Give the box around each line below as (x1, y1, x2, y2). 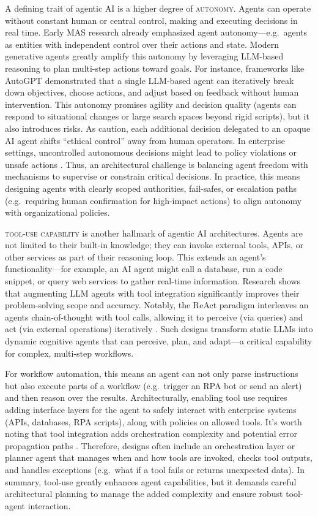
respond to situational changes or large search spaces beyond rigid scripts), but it (5, 110, 309, 123)
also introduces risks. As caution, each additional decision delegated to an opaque (5, 121, 311, 134)
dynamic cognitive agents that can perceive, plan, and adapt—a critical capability (5, 335, 312, 347)
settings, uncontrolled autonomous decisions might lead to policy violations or (5, 146, 297, 159)
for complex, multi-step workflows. (5, 346, 134, 359)
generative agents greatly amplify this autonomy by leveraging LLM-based (5, 50, 284, 63)
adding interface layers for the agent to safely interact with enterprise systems (5, 403, 297, 415)
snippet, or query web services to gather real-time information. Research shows (5, 275, 301, 287)
